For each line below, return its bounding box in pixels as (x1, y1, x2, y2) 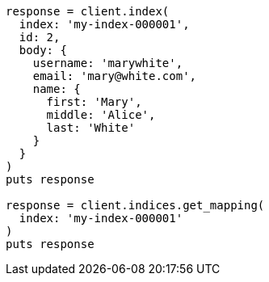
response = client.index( (6, 5, 170, 18)
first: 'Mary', (46, 95, 142, 108)
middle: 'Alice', (46, 108, 156, 121)
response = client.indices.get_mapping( (6, 199, 265, 212)
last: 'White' (46, 121, 136, 134)
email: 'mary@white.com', (32, 69, 197, 82)
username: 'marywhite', (32, 57, 183, 69)
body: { (19, 44, 67, 57)
